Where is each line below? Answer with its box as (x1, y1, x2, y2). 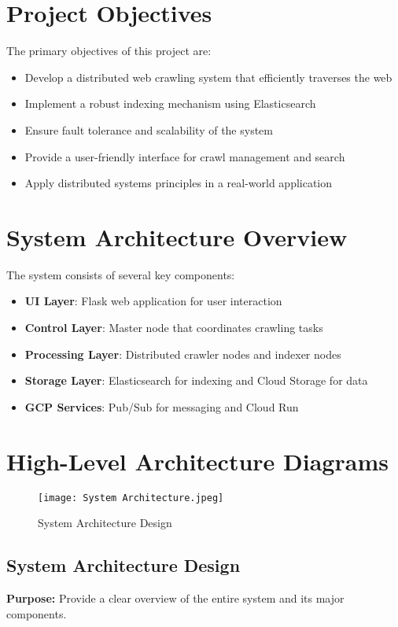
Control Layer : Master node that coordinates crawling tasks (24, 319, 323, 335)
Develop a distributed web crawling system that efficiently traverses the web (24, 68, 392, 85)
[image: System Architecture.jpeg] (38, 492, 224, 503)
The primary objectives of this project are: (6, 42, 212, 59)
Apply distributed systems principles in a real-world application (24, 175, 333, 191)
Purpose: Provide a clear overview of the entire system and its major (6, 589, 345, 606)
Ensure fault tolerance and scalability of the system (24, 121, 273, 138)
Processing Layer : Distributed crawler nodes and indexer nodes (24, 345, 341, 362)
